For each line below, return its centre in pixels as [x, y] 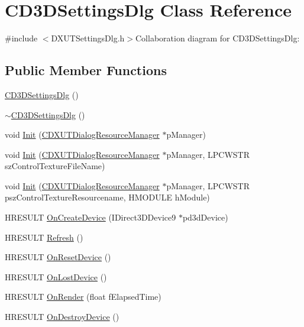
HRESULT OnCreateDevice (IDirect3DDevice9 [90, 217]
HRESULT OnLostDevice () [56, 276]
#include [21, 38]
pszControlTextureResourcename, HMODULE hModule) [107, 197]
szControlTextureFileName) [55, 166]
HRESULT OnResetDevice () [58, 257]
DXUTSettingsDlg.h [88, 38]
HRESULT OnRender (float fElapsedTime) [83, 297]
